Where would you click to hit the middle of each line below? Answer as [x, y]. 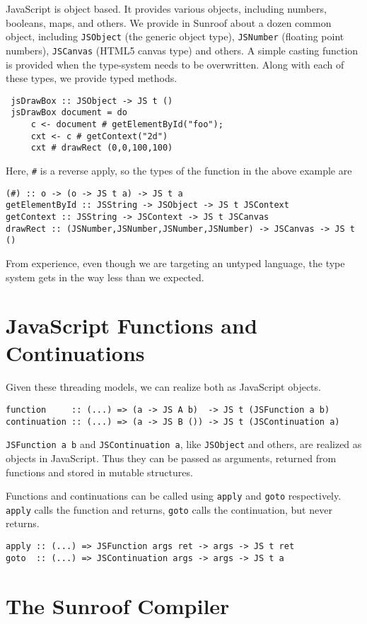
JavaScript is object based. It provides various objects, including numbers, [166, 8]
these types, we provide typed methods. [92, 78]
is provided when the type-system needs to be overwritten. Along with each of [175, 64]
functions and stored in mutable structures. [99, 472]
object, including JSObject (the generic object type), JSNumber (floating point [175, 36]
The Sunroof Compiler [118, 605]
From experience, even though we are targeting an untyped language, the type [175, 263]
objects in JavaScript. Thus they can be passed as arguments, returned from [171, 458]
